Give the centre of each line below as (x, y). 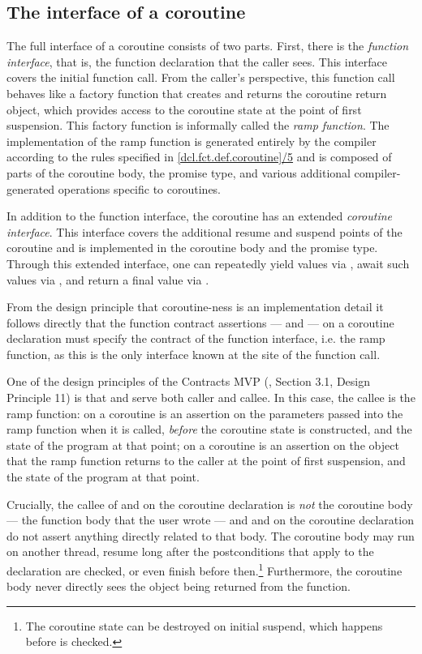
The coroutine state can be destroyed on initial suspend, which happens (204, 625)
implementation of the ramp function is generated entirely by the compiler (192, 141)
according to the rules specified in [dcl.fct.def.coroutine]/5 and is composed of (199, 157)
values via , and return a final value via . (108, 279)
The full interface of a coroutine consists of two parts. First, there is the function (208, 46)
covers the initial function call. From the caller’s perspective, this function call (201, 77)
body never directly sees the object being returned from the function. (179, 586)
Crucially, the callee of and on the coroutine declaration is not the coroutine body (210, 504)
